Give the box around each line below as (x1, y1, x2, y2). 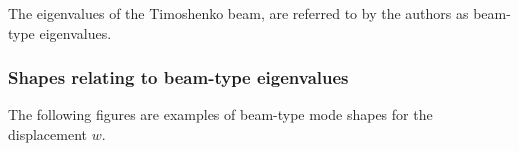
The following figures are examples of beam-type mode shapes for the (8, 104, 433, 125)
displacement (8, 124, 88, 144)
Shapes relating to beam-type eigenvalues (8, 65, 349, 90)
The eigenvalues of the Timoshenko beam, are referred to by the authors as (8, 3, 469, 23)
